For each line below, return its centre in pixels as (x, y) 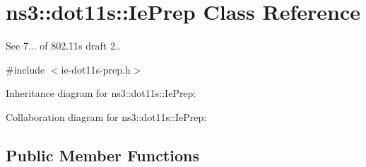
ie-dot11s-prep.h (96, 69)
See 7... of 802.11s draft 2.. (63, 46)
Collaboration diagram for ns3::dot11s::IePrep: (106, 116)
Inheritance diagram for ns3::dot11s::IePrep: (101, 93)
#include (25, 69)
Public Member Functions (102, 155)
